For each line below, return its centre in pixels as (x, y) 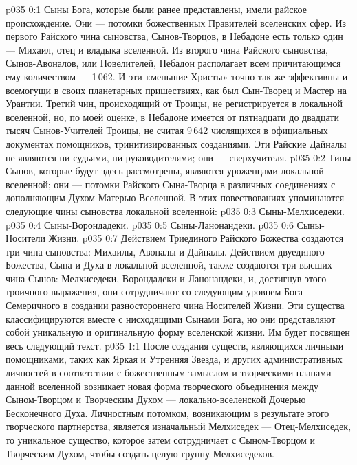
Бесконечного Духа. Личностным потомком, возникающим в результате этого (167, 412)
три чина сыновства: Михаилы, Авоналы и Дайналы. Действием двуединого (165, 251)
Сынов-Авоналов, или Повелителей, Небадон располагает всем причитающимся (173, 63)
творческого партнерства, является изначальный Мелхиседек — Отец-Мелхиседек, (178, 426)
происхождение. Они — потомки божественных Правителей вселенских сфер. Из (176, 22)
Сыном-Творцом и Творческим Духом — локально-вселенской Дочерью (156, 399)
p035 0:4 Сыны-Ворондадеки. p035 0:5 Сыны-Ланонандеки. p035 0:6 (150, 224)
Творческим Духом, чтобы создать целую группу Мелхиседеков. (140, 453)
